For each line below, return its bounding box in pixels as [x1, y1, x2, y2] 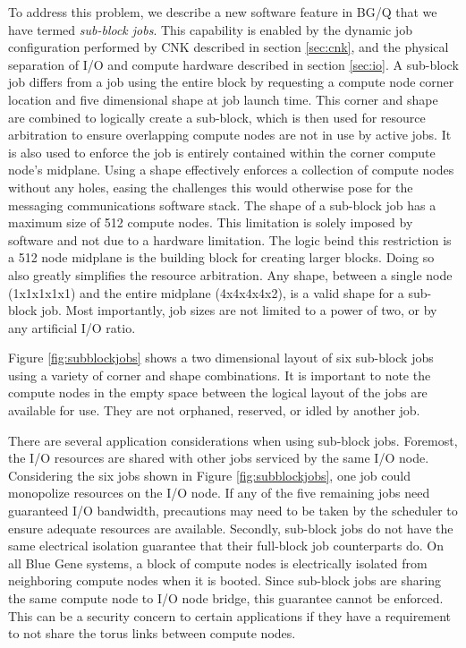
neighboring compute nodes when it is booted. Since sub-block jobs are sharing [8, 571, 441, 590]
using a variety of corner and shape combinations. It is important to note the [8, 365, 431, 384]
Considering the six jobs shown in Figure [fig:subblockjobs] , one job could [8, 465, 411, 484]
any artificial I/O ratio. [8, 318, 136, 337]
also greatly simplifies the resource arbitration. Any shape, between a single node [8, 265, 453, 284]
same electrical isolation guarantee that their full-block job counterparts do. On [8, 536, 444, 555]
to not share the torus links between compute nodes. [8, 624, 296, 643]
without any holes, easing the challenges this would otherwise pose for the [8, 177, 413, 196]
